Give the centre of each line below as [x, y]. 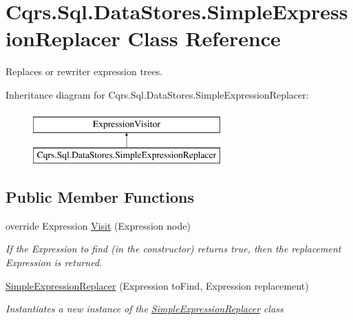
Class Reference [204, 38]
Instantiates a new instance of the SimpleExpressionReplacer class [145, 309]
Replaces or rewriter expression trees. [84, 71]
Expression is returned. [54, 262]
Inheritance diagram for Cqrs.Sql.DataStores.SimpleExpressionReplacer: [157, 94]
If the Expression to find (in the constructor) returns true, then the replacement [173, 249]
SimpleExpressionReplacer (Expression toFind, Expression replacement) [157, 285]
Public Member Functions [100, 197]
